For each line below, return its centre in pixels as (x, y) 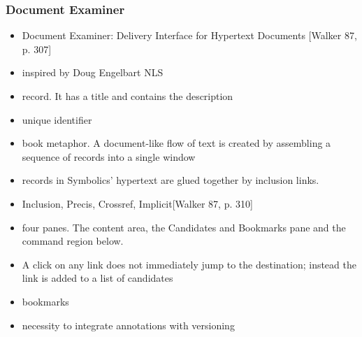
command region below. (73, 241)
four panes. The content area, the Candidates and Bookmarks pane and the (184, 227)
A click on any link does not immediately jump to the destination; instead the (189, 264)
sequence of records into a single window (109, 156)
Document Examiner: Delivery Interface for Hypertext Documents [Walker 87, (189, 35)
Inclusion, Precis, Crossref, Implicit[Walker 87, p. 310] (137, 203)
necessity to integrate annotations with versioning (128, 325)
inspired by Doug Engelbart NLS (93, 72)
